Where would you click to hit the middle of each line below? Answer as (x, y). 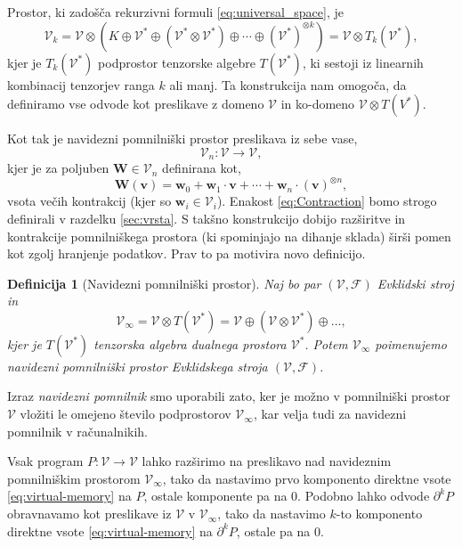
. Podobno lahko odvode (364, 496)
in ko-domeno (318, 104)
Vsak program (45, 461)
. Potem (326, 343)
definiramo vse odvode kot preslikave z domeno (136, 104)
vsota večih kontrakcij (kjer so (89, 201)
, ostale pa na (273, 531)
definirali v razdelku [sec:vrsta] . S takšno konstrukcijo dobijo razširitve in (207, 218)
